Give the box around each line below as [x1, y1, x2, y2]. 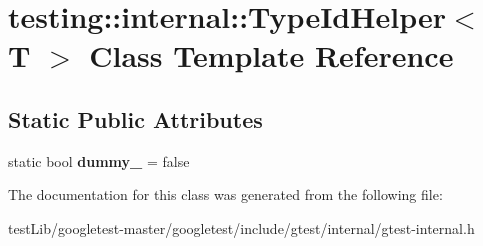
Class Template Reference [89, 35, 454, 76]
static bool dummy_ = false [8, 150, 190, 171]
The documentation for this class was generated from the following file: [8, 184, 443, 205]
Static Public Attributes [8, 103, 263, 134]
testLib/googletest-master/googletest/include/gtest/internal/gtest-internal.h [8, 217, 475, 238]
